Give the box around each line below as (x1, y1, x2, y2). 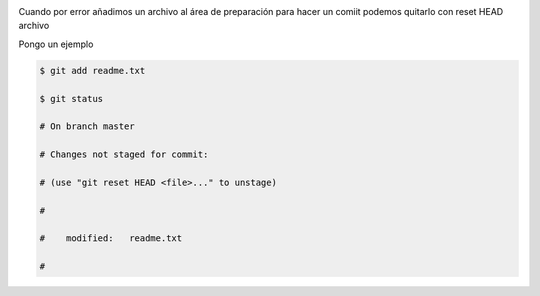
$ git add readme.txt (39, 65, 146, 76)
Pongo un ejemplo (18, 38, 94, 50)
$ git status (39, 93, 104, 104)
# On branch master (39, 121, 135, 132)
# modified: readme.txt (39, 233, 183, 244)
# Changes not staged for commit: (39, 149, 209, 160)
